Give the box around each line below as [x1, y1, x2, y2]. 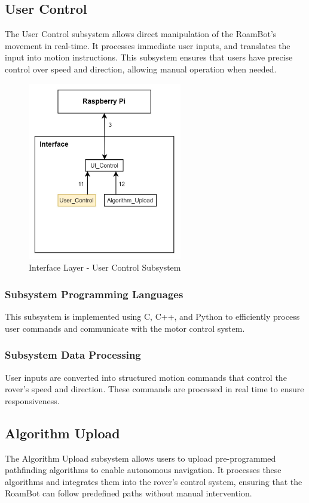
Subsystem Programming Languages [5, 286, 183, 301]
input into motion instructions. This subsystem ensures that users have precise [5, 51, 293, 63]
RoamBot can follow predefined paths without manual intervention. [5, 487, 252, 499]
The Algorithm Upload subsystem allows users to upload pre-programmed [5, 452, 276, 464]
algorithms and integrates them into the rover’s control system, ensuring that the [5, 475, 302, 487]
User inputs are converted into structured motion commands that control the [5, 371, 287, 383]
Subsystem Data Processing [5, 347, 141, 362]
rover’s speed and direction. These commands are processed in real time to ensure [5, 383, 304, 395]
